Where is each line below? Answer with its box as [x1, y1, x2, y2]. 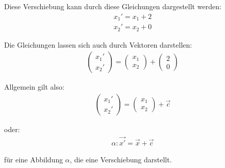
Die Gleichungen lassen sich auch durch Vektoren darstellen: [4, 39, 192, 50]
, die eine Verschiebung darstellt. [69, 154, 172, 164]
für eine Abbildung [4, 154, 63, 164]
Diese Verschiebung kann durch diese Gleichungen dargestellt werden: [4, 1, 221, 11]
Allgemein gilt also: [4, 81, 64, 92]
